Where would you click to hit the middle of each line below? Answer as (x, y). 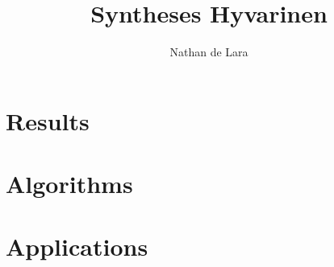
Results (48, 120)
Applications (77, 246)
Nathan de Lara (209, 52)
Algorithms (69, 184)
